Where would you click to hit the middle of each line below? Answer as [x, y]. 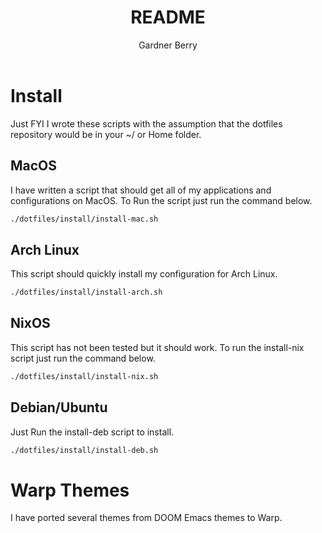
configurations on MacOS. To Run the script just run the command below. [161, 200]
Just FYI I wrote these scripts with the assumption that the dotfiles [146, 123]
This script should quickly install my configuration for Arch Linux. [144, 274]
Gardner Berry [168, 45]
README [168, 17]
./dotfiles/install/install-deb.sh [84, 450]
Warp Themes [70, 490]
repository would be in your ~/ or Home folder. [106, 134]
